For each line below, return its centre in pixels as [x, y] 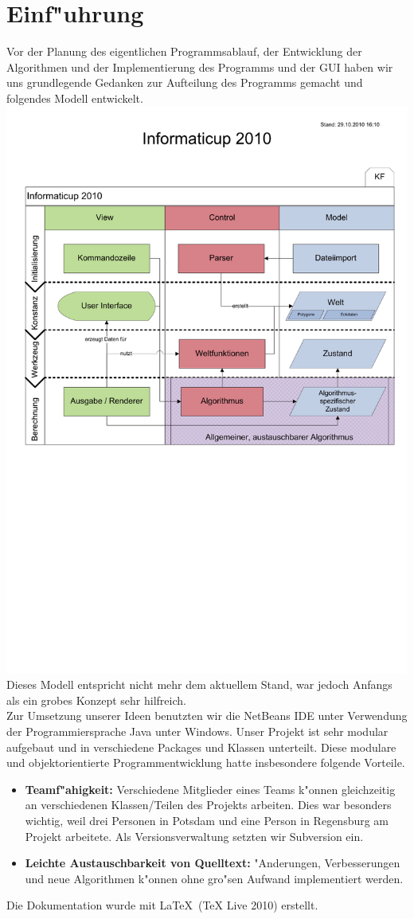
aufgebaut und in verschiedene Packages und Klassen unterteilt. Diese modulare [201, 747]
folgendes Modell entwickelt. [75, 98]
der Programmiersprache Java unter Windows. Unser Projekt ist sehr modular [197, 731]
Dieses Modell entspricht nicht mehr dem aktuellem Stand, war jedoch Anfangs [199, 684]
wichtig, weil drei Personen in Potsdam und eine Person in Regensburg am [207, 820]
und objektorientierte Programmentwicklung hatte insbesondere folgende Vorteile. [206, 763]
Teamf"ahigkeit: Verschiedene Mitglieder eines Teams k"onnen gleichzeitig [210, 789]
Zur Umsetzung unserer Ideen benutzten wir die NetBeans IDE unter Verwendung [207, 716]
